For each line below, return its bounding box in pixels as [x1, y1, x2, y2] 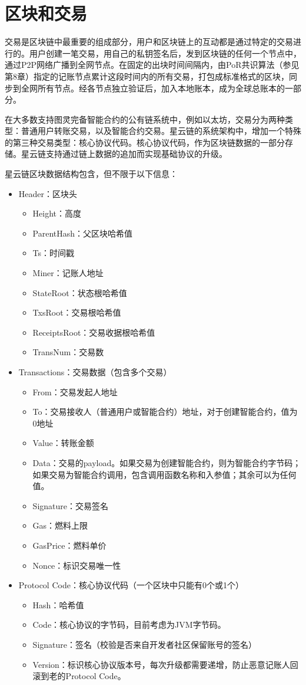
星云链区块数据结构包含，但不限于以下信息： [5, 168, 178, 180]
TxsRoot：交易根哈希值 [32, 306, 121, 319]
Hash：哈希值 [32, 598, 84, 611]
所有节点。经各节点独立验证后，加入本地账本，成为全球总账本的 [37, 81, 285, 94]
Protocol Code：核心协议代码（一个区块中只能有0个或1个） [18, 579, 244, 591]
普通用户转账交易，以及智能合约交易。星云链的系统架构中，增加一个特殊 [21, 124, 301, 137]
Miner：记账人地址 [32, 267, 104, 279]
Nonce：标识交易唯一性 [32, 559, 121, 571]
